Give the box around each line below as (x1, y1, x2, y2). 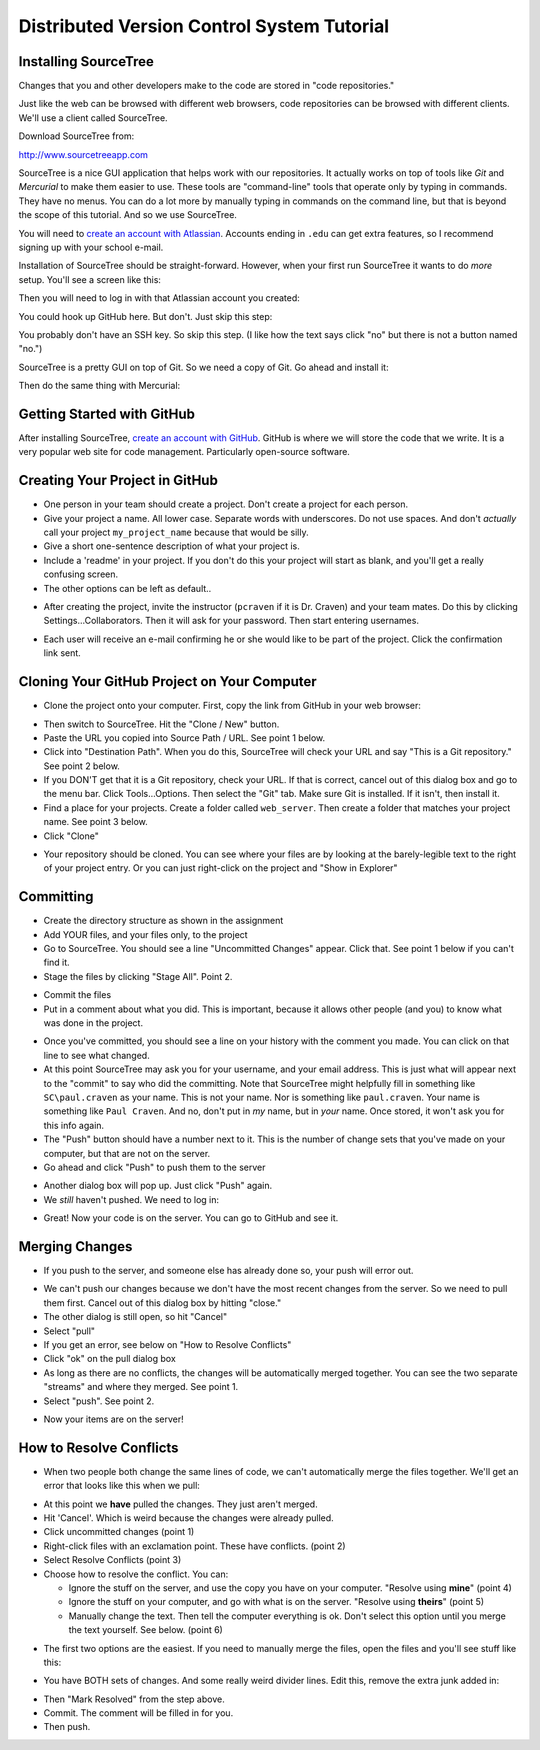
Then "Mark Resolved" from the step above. (43, 1693, 225, 1705)
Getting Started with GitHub (18, 405, 195, 422)
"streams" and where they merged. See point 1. (43, 1381, 239, 1393)
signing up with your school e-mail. (18, 241, 164, 253)
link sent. (43, 647, 82, 659)
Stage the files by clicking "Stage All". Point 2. (43, 970, 233, 982)
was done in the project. (43, 1017, 144, 1029)
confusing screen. (43, 568, 119, 580)
